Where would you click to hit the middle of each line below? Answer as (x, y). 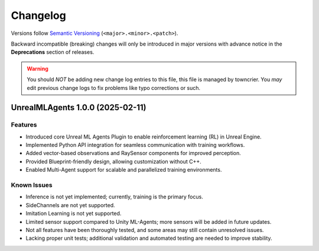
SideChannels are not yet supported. (70, 205)
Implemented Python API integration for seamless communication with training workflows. (135, 145)
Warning (38, 69)
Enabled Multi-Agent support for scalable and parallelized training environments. (124, 170)
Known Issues (32, 185)
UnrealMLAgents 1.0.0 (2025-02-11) (79, 107)
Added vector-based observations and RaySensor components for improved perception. (134, 153)
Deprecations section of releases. (53, 52)
